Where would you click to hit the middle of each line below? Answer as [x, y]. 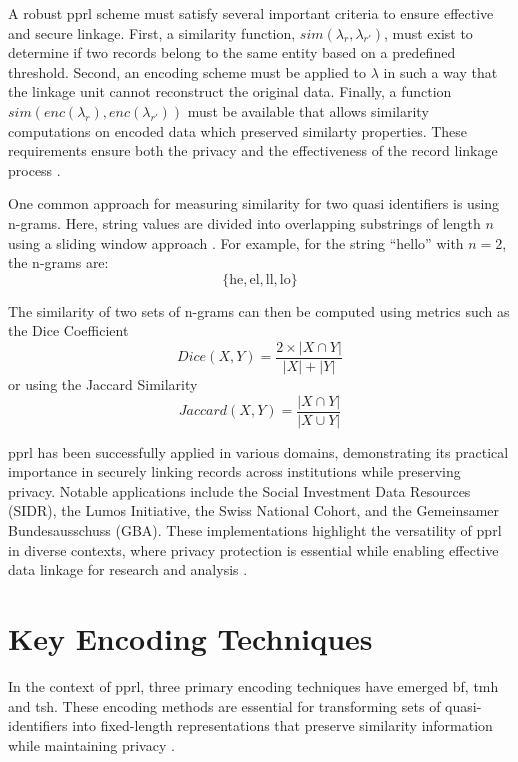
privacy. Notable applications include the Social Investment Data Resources [239, 490]
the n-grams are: [58, 262]
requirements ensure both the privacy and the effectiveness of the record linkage [253, 150]
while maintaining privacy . [91, 744]
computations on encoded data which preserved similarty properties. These [238, 130]
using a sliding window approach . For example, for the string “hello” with [236, 242]
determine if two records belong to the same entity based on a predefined [232, 52]
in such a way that [440, 71]
